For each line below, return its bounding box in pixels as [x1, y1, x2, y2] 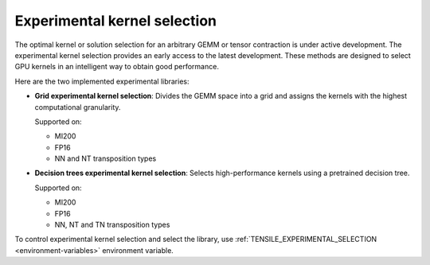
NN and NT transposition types [54, 154, 157, 163]
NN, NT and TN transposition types [54, 220, 170, 230]
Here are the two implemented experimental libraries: [14, 76, 190, 86]
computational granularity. [34, 102, 121, 111]
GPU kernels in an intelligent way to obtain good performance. [14, 62, 219, 72]
